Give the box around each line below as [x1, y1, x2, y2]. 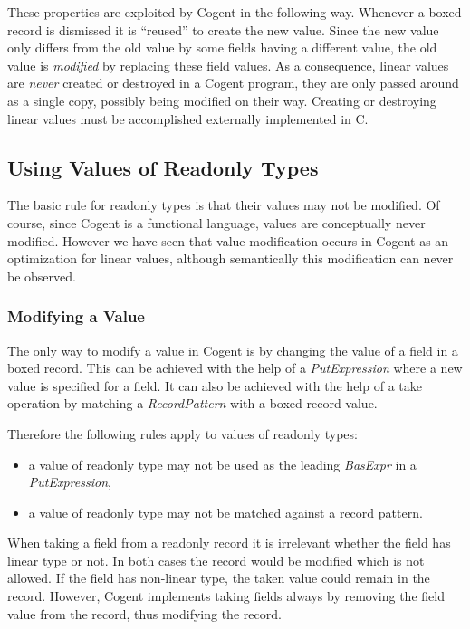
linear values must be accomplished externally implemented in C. [7, 109, 369, 128]
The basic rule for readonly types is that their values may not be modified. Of [7, 195, 440, 214]
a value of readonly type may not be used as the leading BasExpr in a [28, 454, 417, 473]
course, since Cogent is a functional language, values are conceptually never [7, 213, 426, 232]
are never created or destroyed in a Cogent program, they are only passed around [7, 73, 459, 92]
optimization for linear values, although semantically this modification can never [7, 249, 454, 268]
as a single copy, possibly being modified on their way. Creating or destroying [7, 91, 436, 110]
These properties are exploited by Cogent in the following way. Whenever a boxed [7, 3, 462, 21]
